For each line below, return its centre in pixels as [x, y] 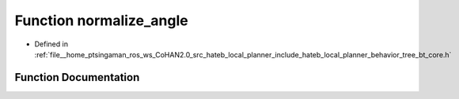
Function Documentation [77, 77]
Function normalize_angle [102, 20]
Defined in [51, 44]
